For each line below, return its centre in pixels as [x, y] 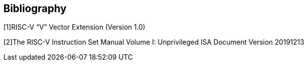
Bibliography [35, 8]
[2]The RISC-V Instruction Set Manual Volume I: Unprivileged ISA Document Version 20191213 [154, 42]
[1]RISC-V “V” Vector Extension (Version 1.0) [75, 27]
